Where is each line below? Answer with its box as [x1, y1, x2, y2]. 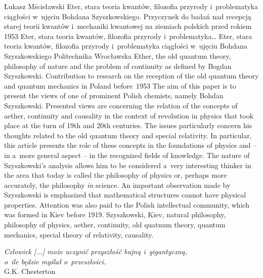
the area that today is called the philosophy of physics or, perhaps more [4, 170, 227, 180]
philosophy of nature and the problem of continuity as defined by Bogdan [4, 60, 232, 71]
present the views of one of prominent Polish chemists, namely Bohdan [4, 90, 224, 101]
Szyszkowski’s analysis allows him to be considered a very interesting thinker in [4, 160, 251, 170]
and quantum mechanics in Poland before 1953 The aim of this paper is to [4, 80, 236, 91]
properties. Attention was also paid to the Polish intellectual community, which [4, 199, 250, 210]
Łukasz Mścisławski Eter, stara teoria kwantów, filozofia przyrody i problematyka [4, 1, 258, 11]
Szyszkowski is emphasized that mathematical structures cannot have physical [4, 189, 246, 200]
